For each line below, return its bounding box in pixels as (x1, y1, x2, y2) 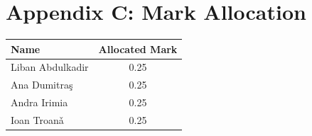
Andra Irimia (11, 95, 68, 110)
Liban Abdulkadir (11, 59, 89, 74)
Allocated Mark (98, 41, 178, 56)
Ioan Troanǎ (11, 113, 64, 127)
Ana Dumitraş (11, 77, 73, 92)
